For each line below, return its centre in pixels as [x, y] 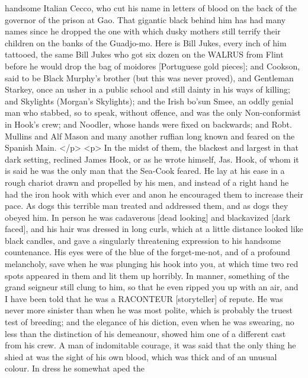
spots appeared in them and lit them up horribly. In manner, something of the [147, 275]
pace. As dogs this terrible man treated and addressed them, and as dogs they [147, 206]
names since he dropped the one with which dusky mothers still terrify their [143, 31]
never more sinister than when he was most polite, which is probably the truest [149, 310]
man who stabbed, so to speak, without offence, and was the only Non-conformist [153, 112]
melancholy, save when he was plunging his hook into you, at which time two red [152, 264]
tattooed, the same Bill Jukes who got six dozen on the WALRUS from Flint [144, 54]
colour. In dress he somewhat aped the [75, 368]
